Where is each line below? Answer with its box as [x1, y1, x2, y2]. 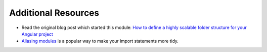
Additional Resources [9, 7, 99, 18]
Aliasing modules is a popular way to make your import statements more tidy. [21, 38, 179, 44]
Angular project [21, 31, 53, 37]
